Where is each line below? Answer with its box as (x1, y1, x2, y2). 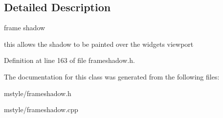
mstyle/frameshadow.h (4, 88, 71, 98)
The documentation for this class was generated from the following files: (4, 71, 220, 81)
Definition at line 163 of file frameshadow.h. (4, 55, 135, 65)
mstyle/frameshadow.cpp (4, 104, 78, 115)
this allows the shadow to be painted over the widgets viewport (4, 39, 194, 49)
